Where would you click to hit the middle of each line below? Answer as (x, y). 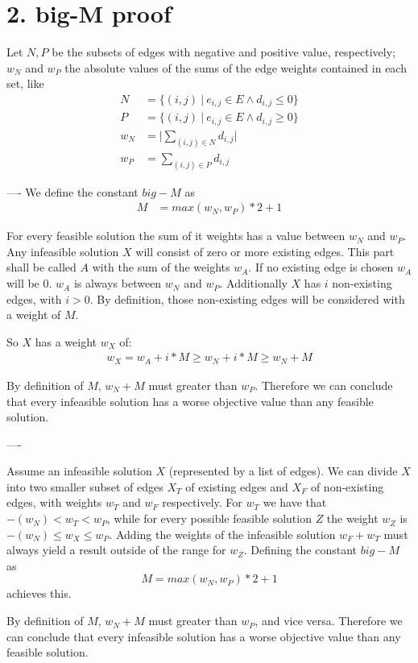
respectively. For (202, 502)
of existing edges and (237, 486)
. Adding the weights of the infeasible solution (222, 534)
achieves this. (39, 593)
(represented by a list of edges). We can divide (283, 471)
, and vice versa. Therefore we (329, 621)
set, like (25, 83)
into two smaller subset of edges (85, 486)
